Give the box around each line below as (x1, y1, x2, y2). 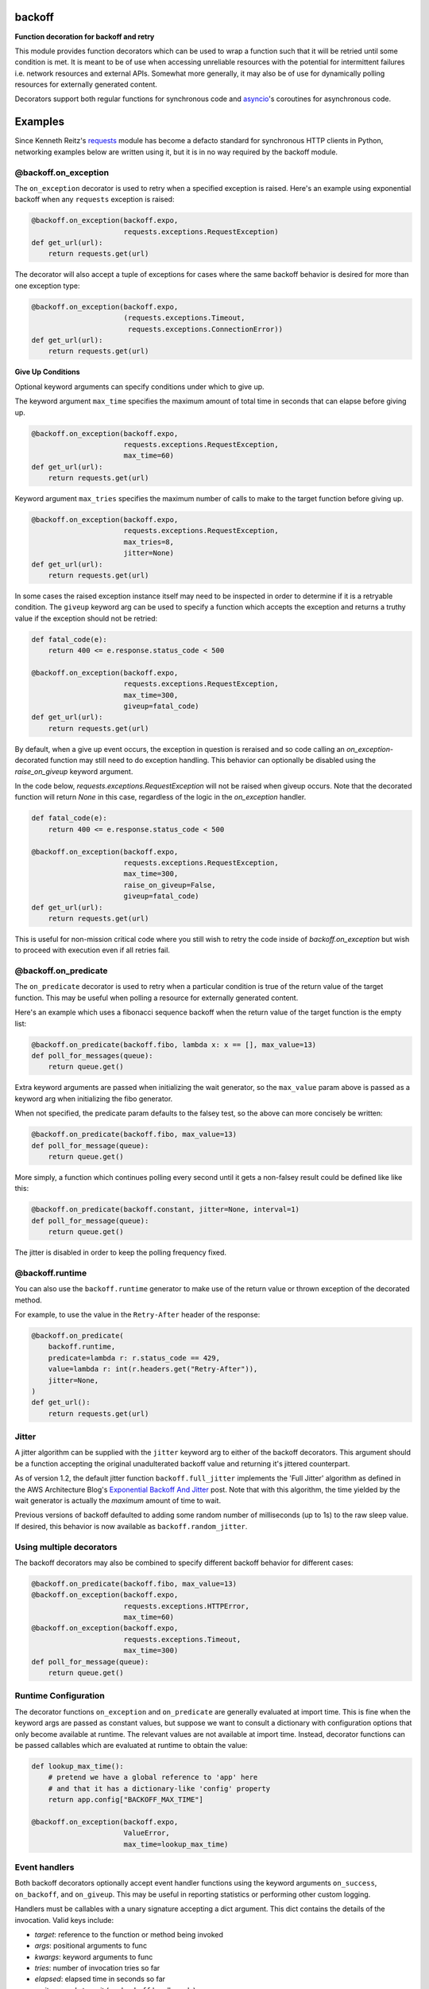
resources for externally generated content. (14, 80, 158, 89)
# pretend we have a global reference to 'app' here (48, 1773, 258, 1782)
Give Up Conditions (14, 367, 80, 377)
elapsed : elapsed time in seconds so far (34, 1974, 166, 1984)
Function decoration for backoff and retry (14, 32, 155, 41)
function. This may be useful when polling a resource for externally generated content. (14, 993, 299, 1002)
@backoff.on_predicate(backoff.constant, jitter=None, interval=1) (31, 1205, 300, 1214)
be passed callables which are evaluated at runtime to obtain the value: (14, 1740, 248, 1750)
